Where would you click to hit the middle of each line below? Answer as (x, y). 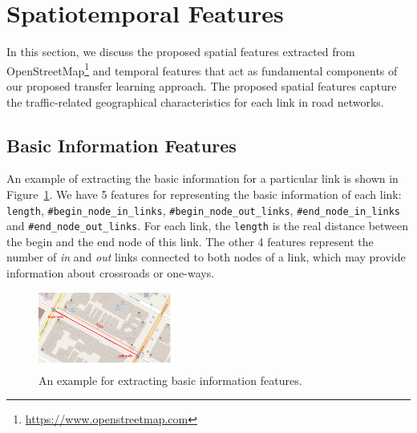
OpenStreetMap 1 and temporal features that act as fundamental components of (202, 69)
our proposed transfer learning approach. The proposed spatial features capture (202, 85)
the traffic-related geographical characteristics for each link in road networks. (195, 101)
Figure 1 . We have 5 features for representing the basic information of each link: (204, 194)
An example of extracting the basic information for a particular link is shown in (202, 178)
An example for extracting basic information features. (170, 380)
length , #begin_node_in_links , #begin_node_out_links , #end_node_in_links (204, 210)
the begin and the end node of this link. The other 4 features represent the (190, 241)
